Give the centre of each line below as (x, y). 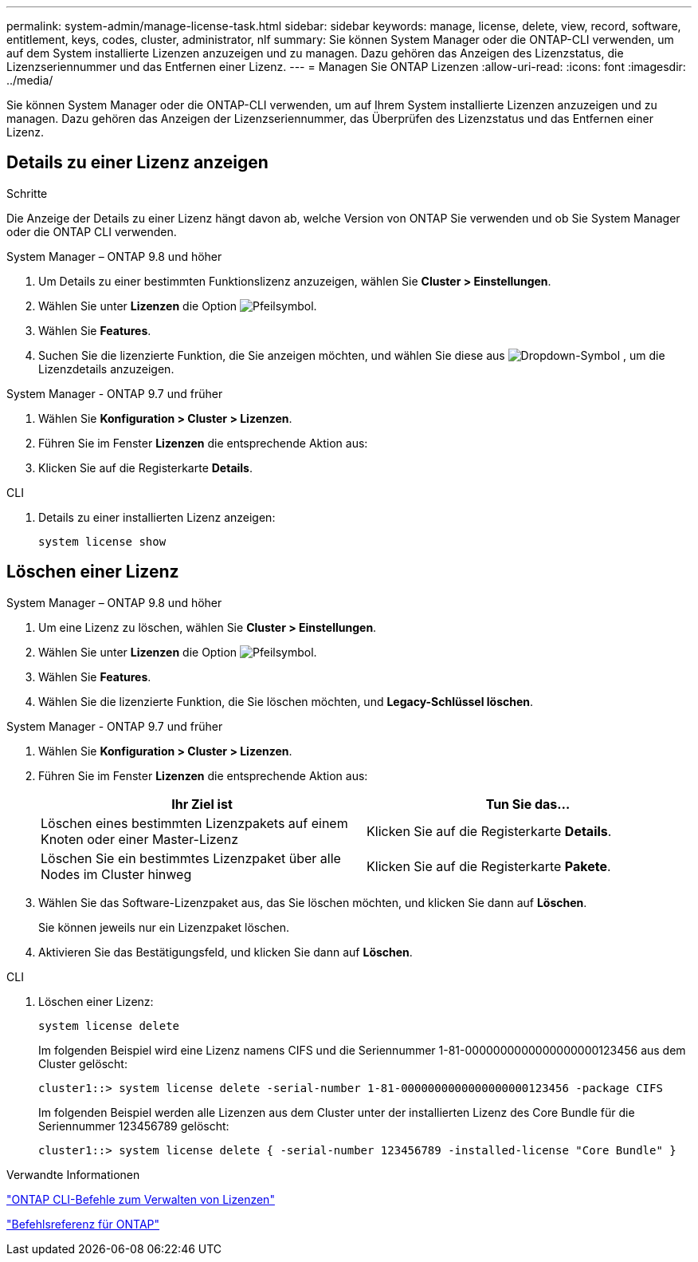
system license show (102, 541)
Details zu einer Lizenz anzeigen (137, 163)
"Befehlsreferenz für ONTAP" (83, 1224)
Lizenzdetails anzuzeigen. (106, 369)
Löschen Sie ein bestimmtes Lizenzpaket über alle (191, 858)
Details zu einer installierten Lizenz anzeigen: (157, 517)
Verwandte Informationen (73, 1174)
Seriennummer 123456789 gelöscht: (134, 1126)
